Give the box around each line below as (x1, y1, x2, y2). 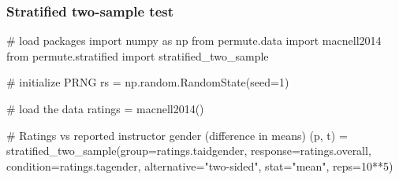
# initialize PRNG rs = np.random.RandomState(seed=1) (6, 74, 289, 90)
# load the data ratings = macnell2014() (6, 101, 204, 116)
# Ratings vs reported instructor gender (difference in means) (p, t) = (6, 127, 348, 143)
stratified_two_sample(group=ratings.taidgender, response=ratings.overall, (6, 142, 371, 159)
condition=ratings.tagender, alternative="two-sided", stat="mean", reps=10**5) (6, 157, 393, 174)
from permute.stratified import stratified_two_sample (6, 47, 269, 64)
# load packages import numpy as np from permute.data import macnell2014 (6, 32, 382, 49)
